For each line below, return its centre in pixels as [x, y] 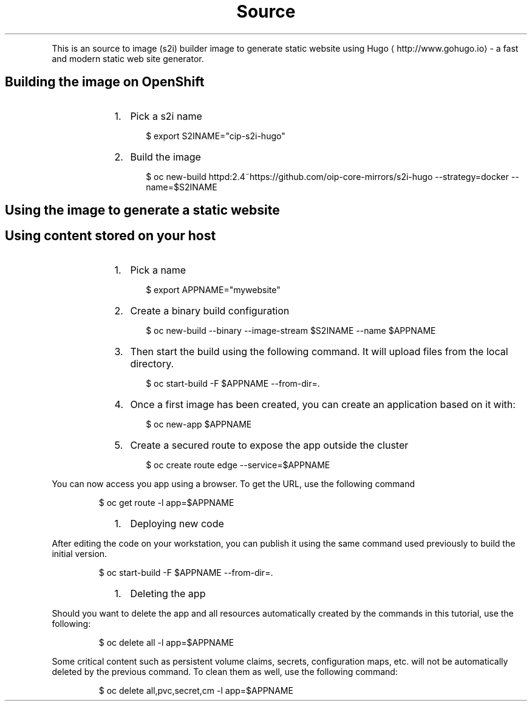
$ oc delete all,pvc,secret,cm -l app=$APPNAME [196, 690]
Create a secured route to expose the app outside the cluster [269, 445]
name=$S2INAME [182, 187]
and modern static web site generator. [128, 58]
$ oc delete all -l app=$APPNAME [166, 642]
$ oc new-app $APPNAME [199, 424]
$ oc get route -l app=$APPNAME [166, 502]
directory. [152, 363]
